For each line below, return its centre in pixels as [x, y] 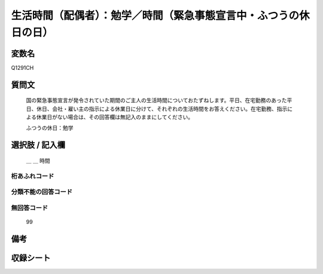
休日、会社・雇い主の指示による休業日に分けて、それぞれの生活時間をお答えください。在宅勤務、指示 [162, 109]
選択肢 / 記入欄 [38, 145]
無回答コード [30, 208]
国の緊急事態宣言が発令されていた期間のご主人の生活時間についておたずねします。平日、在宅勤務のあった [156, 100]
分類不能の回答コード [42, 192]
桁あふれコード [33, 176]
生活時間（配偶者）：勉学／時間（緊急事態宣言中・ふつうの [155, 16]
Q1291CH [22, 67]
